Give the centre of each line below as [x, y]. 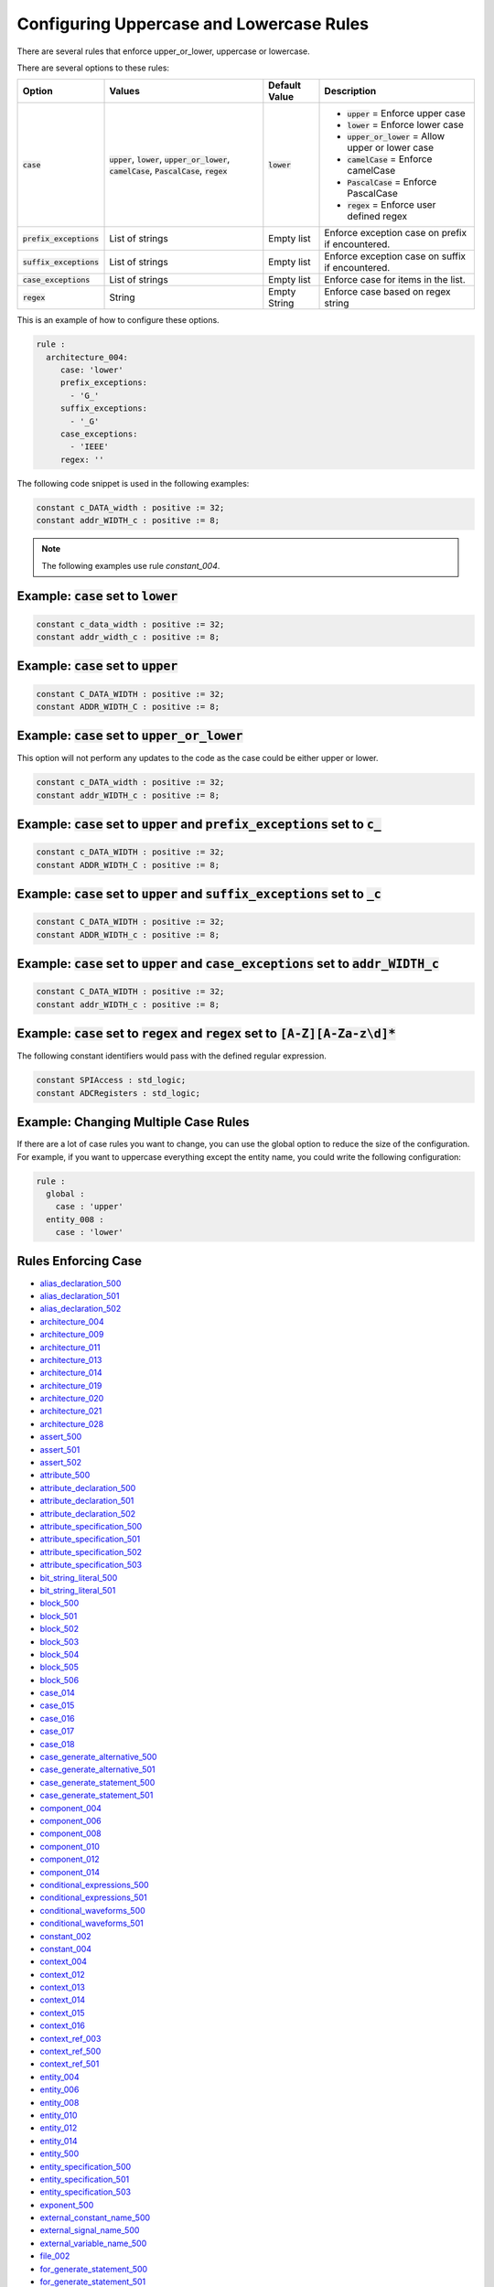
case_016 [57, 1718]
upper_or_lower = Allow [396, 136]
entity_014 [59, 2141]
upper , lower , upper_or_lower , [170, 159]
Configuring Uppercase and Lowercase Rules [193, 24]
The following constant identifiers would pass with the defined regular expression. [172, 1056]
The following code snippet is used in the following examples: [133, 483]
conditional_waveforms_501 [91, 1923]
